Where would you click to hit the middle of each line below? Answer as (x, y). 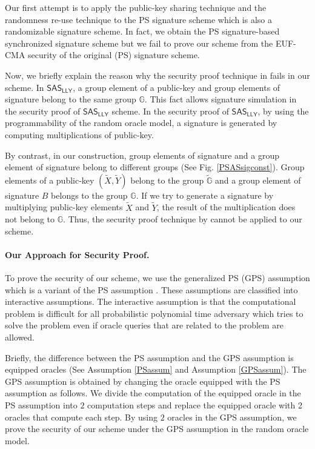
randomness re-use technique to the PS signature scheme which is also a (139, 19)
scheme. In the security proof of (170, 111)
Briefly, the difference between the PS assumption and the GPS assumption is (149, 357)
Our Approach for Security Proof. (77, 254)
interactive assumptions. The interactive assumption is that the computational (151, 301)
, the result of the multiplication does (226, 207)
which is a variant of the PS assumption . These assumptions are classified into (151, 289)
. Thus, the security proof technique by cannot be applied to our (183, 219)
